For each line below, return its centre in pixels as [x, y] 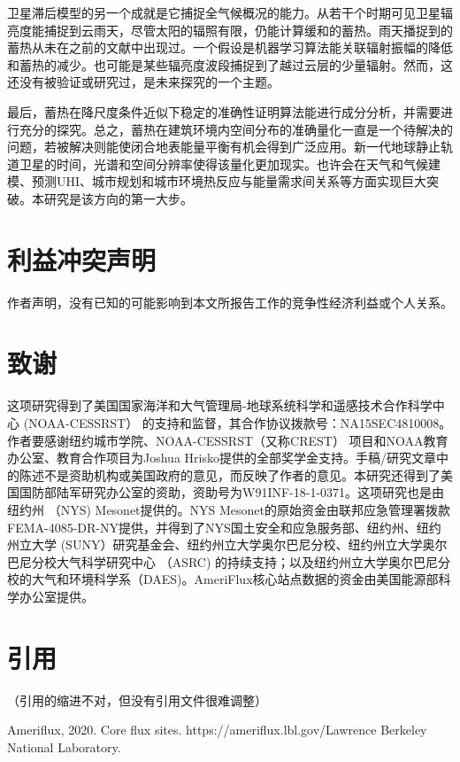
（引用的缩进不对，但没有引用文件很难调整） [137, 700]
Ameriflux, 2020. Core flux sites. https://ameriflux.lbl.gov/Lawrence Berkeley [217, 730]
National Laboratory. [64, 746]
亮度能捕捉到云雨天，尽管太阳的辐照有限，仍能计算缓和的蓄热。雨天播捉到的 [230, 30]
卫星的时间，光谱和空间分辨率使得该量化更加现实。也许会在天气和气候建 [230, 163]
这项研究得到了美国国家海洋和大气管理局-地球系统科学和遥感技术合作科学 [220, 405]
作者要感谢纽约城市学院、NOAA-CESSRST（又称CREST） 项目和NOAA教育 [228, 440]
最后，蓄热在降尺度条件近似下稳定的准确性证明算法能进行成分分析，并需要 [224, 111]
